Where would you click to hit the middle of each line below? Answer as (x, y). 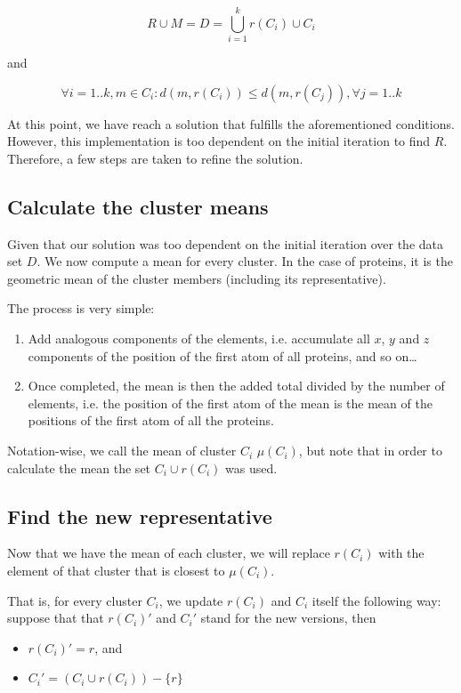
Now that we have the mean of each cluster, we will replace (169, 553)
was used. (251, 467)
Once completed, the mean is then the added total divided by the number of (236, 386)
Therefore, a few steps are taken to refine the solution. (155, 158)
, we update (191, 600)
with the (401, 553)
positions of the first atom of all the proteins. (151, 420)
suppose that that (56, 618)
